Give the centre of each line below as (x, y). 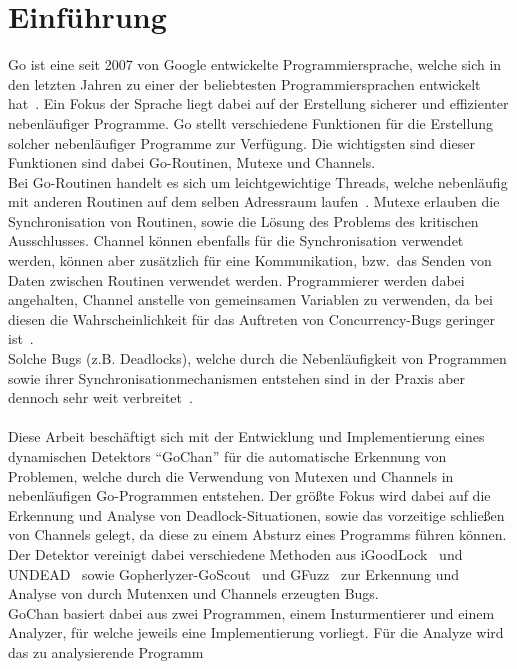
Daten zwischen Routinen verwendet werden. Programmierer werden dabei (236, 279)
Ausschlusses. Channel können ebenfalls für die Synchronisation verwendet (236, 240)
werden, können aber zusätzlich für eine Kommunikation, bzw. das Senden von (250, 260)
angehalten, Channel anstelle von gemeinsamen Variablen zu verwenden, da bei (250, 299)
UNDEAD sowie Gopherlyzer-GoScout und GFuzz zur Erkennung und (234, 573)
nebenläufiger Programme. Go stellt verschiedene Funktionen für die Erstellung (250, 122)
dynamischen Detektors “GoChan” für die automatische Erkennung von (227, 456)
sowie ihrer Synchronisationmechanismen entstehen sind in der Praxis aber (237, 377)
